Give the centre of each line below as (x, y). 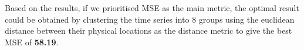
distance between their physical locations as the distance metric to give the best (148, 31)
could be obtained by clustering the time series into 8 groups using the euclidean (150, 19)
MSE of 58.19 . (32, 42)
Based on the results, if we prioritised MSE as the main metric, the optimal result (152, 8)
